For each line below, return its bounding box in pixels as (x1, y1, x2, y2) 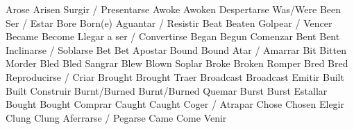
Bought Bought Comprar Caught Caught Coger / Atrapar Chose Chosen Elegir (6, 97, 344, 111)
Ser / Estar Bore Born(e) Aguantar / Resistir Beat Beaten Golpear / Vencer (6, 15, 332, 30)
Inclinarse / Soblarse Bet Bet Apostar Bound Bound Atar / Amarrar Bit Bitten (6, 42, 347, 57)
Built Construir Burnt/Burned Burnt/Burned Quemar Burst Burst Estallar (6, 83, 328, 98)
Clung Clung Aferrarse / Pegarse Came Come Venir (6, 110, 227, 124)
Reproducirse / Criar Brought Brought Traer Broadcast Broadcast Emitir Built (6, 69, 344, 84)
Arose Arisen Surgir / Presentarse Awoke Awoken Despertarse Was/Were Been (6, 2, 342, 16)
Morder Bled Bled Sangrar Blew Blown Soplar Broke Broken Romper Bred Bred (6, 56, 348, 71)
